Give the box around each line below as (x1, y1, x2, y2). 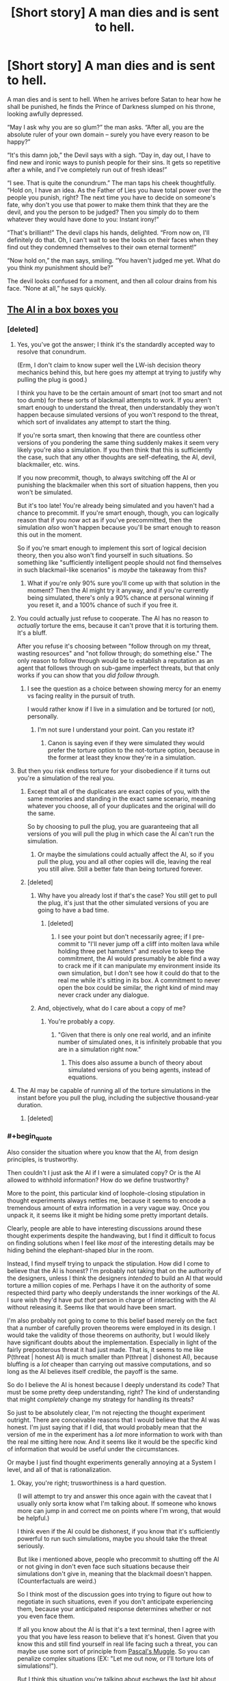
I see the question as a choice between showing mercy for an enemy (27, 684, 221, 692)
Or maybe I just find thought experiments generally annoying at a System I (7, 1458, 217, 1466)
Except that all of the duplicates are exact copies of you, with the (27, 787, 211, 795)
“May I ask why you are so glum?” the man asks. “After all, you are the (7, 123, 204, 131)
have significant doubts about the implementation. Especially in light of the (7, 1338, 217, 1346)
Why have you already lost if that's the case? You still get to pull (37, 891, 217, 899)
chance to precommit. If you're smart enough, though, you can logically (16, 509, 219, 517)
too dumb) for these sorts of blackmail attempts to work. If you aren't (16, 396, 212, 404)
